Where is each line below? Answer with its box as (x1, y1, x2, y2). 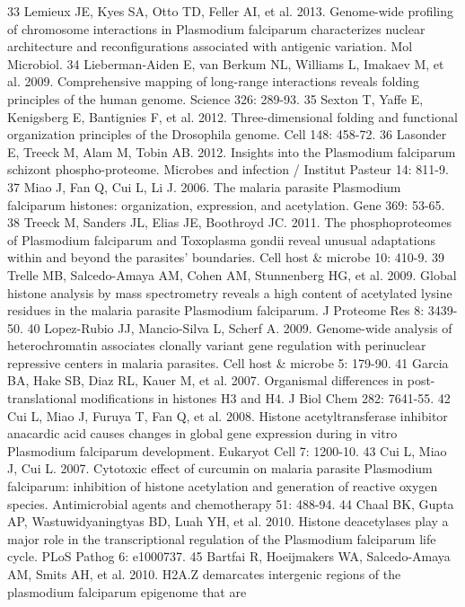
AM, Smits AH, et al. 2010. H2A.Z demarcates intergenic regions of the (7, 565, 401, 583)
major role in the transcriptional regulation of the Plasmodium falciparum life (7, 529, 436, 548)
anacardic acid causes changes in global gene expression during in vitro (7, 424, 398, 443)
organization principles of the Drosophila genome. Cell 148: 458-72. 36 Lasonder (7, 125, 447, 144)
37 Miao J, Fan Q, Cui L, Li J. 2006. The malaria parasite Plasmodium (7, 177, 401, 196)
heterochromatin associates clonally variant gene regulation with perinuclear (7, 336, 426, 355)
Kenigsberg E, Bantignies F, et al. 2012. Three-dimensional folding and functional (7, 107, 458, 126)
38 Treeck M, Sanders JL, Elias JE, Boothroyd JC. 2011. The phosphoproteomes (7, 213, 452, 232)
